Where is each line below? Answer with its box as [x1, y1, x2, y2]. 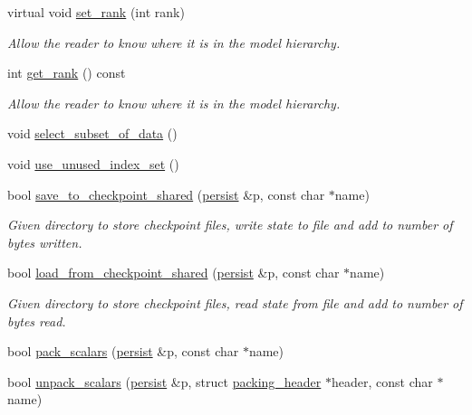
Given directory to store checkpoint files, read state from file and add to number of [7, 293, 463, 312]
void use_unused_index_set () [7, 154, 179, 173]
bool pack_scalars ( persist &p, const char [7, 342, 239, 361]
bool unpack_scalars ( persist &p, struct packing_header [7, 372, 322, 391]
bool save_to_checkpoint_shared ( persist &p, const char [7, 184, 325, 203]
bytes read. [7, 311, 66, 330]
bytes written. [7, 232, 82, 251]
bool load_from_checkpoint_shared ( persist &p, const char [7, 263, 340, 282]
